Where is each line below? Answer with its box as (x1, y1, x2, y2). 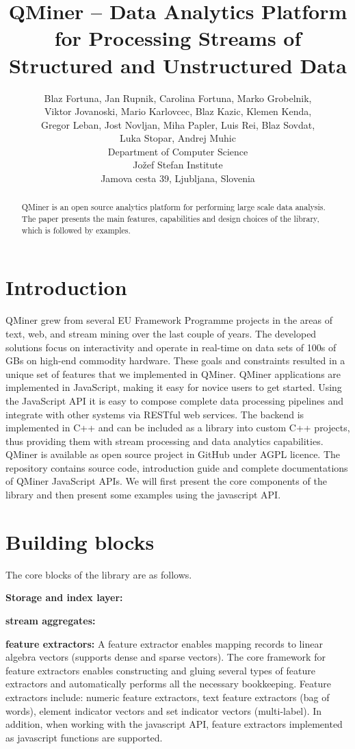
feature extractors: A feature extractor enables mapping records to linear (5, 636, 323, 650)
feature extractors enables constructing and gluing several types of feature (5, 663, 315, 677)
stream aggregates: (5, 613, 96, 627)
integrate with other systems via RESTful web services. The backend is (5, 407, 304, 421)
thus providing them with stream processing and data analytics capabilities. (5, 433, 324, 448)
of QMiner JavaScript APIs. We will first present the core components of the (5, 474, 327, 488)
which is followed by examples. (21, 224, 131, 236)
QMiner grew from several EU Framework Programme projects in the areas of (5, 313, 332, 327)
